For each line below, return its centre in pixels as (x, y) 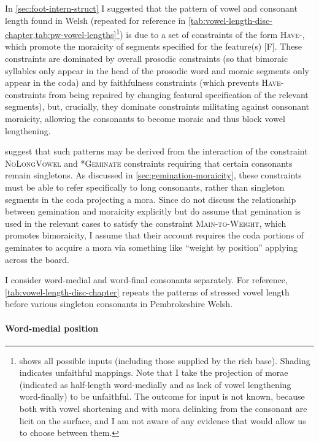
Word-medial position (52, 328)
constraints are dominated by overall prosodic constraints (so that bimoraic (147, 59)
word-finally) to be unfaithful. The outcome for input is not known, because (162, 396)
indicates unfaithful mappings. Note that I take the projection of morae (154, 372)
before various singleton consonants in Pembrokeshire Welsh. (119, 304)
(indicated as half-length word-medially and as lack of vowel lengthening (155, 384)
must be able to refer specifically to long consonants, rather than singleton (145, 187)
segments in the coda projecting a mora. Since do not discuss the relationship (151, 199)
